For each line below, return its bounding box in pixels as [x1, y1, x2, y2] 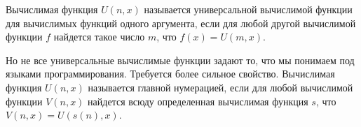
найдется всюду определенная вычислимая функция [88, 94, 308, 108]
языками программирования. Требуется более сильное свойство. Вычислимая [6, 66, 335, 81]
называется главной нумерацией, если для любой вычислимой [88, 80, 353, 94]
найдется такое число [53, 29, 145, 44]
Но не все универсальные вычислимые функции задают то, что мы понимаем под [6, 52, 355, 67]
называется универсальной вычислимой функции [144, 2, 353, 16]
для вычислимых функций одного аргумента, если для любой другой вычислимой [6, 15, 356, 30]
